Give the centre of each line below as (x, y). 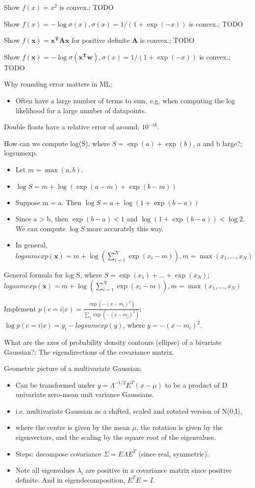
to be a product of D (196, 384)
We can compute (40, 228)
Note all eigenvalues (45, 470)
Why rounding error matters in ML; (58, 84)
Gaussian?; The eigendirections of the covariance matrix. (89, 351)
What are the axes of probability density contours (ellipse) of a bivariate (113, 342)
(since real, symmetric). (174, 453)
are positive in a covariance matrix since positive (159, 470)
